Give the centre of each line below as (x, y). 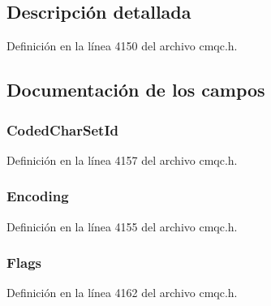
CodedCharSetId (62, 129)
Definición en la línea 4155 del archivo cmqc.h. (122, 226)
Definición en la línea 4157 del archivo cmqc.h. (122, 159)
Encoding (38, 196)
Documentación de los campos (136, 90)
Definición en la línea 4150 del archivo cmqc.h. (122, 46)
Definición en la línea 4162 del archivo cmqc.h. (122, 293)
